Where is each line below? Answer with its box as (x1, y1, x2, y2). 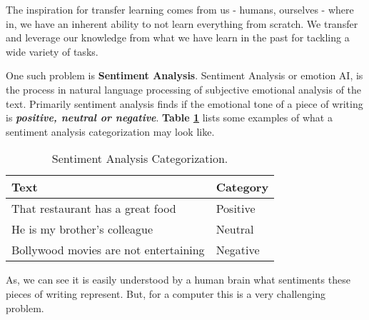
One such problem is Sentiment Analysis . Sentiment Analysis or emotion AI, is (6, 68, 363, 83)
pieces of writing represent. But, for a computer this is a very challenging (6, 286, 325, 301)
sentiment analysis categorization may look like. (6, 124, 215, 139)
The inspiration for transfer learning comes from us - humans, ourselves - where (6, 2, 354, 16)
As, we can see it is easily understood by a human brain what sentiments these (6, 272, 350, 287)
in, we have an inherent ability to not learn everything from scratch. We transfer (6, 16, 358, 31)
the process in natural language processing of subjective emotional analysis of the (6, 81, 362, 96)
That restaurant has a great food (11, 200, 176, 217)
